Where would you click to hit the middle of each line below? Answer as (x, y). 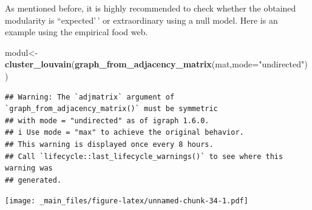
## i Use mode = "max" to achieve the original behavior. (124, 133)
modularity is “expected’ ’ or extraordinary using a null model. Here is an (141, 20)
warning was (29, 168)
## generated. (33, 180)
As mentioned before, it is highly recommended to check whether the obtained (151, 8)
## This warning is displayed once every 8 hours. (109, 144)
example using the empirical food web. (76, 32)
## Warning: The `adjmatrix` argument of (90, 97)
